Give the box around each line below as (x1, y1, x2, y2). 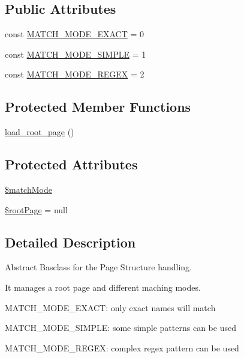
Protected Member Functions (5, 97, 191, 116)
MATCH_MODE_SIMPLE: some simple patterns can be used (5, 321, 236, 334)
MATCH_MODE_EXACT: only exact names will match (5, 301, 216, 314)
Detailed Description (5, 232, 136, 251)
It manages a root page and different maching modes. (5, 281, 201, 293)
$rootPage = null (5, 203, 68, 216)
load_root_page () (5, 126, 74, 138)
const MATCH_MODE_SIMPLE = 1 (5, 47, 146, 60)
